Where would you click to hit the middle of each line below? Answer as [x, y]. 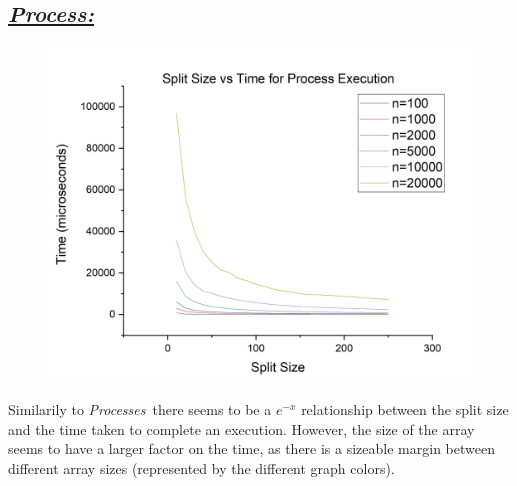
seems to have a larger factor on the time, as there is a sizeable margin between [251, 448]
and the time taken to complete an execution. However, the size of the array [241, 428]
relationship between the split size [405, 409]
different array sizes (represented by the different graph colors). [201, 467]
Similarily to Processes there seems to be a [140, 409]
